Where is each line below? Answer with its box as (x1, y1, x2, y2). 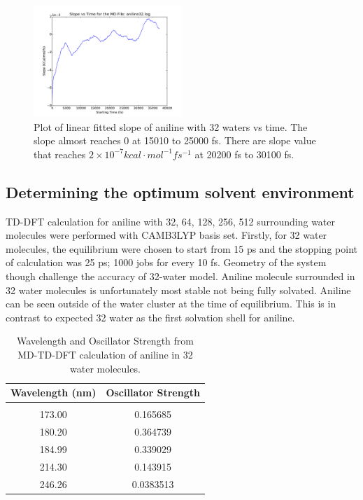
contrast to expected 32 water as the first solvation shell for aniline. (6, 310, 295, 324)
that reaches (34, 146, 86, 161)
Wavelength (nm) (10, 385, 97, 400)
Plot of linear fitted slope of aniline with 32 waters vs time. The (34, 119, 308, 134)
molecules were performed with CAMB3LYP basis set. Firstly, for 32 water (6, 228, 327, 242)
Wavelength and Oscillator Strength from (16, 333, 194, 348)
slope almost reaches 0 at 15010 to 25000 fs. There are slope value (34, 133, 316, 148)
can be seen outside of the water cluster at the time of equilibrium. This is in (6, 296, 336, 311)
